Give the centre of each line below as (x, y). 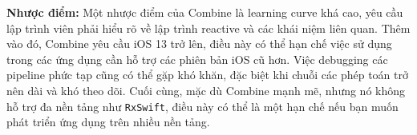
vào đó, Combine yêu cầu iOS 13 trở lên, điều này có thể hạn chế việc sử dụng (199, 44)
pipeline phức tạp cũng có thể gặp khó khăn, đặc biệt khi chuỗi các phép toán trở (207, 75)
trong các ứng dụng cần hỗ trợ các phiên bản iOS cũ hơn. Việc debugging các (197, 59)
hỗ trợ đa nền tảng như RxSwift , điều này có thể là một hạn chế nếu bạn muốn (202, 106)
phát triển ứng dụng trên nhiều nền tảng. (108, 122)
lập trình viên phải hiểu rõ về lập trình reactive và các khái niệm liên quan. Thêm (208, 28)
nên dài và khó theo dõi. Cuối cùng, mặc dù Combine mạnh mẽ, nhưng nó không (206, 90)
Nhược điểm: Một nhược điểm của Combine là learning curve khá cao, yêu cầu (205, 12)
